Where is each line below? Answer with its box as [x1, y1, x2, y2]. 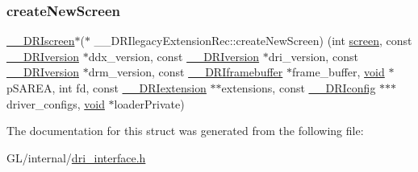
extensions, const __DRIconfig [221, 80, 376, 96]
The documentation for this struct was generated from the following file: [6, 122, 364, 139]
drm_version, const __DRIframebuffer [88, 63, 283, 80]
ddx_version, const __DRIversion [88, 47, 260, 64]
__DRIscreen [6, 32, 75, 49]
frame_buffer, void [291, 63, 385, 80]
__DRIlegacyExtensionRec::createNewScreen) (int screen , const [94, 32, 412, 49]
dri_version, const [268, 47, 358, 64]
